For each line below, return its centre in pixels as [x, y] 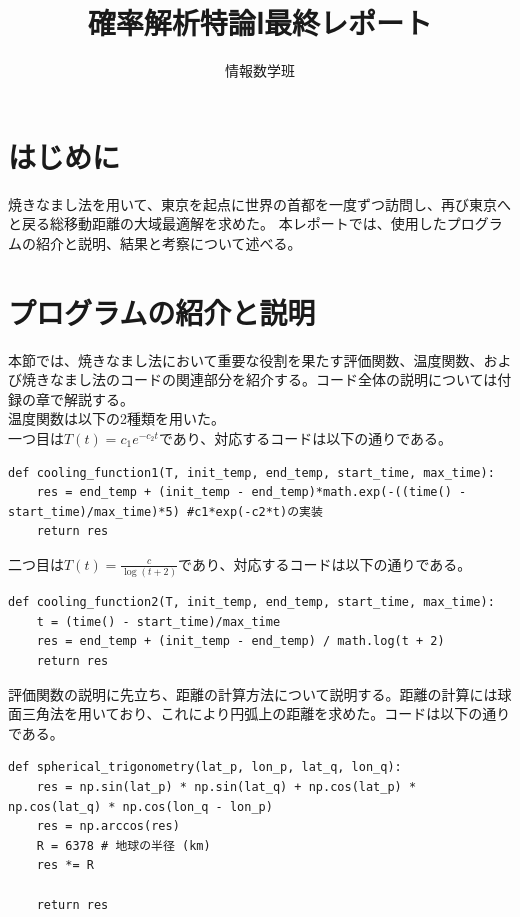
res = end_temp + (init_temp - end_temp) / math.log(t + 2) [240, 641]
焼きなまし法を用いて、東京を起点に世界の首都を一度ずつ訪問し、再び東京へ [259, 203]
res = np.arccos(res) [108, 826]
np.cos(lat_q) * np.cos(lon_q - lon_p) [140, 806]
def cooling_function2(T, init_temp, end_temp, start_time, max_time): [251, 602]
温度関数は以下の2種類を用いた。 [116, 418]
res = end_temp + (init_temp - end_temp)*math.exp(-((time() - [251, 492]
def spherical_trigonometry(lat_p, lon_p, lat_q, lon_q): [205, 767]
